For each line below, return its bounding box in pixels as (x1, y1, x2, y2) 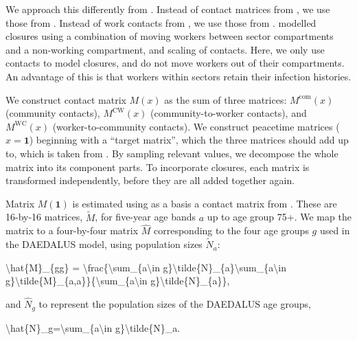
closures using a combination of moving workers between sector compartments (5, 29, 334, 43)
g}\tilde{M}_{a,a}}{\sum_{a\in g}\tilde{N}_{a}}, (5, 273, 230, 288)
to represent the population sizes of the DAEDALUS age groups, (38, 297, 311, 311)
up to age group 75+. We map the (207, 209, 352, 224)
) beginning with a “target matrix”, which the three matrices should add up (29, 133, 349, 147)
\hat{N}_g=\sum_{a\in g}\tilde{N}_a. (5, 320, 181, 335)
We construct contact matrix (5, 92, 126, 106)
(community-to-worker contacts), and (150, 106, 307, 120)
